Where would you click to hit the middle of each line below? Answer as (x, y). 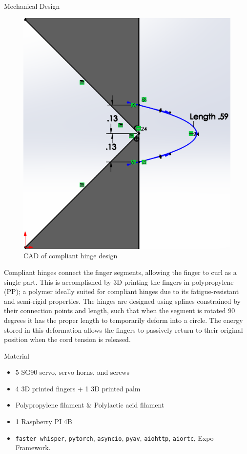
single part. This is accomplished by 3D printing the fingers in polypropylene (119, 282)
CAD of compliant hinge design (71, 256)
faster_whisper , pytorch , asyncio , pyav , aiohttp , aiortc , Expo (114, 438)
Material (17, 355)
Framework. (33, 447)
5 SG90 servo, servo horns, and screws (72, 372)
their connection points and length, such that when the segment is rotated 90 (120, 310)
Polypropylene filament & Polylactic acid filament (90, 405)
